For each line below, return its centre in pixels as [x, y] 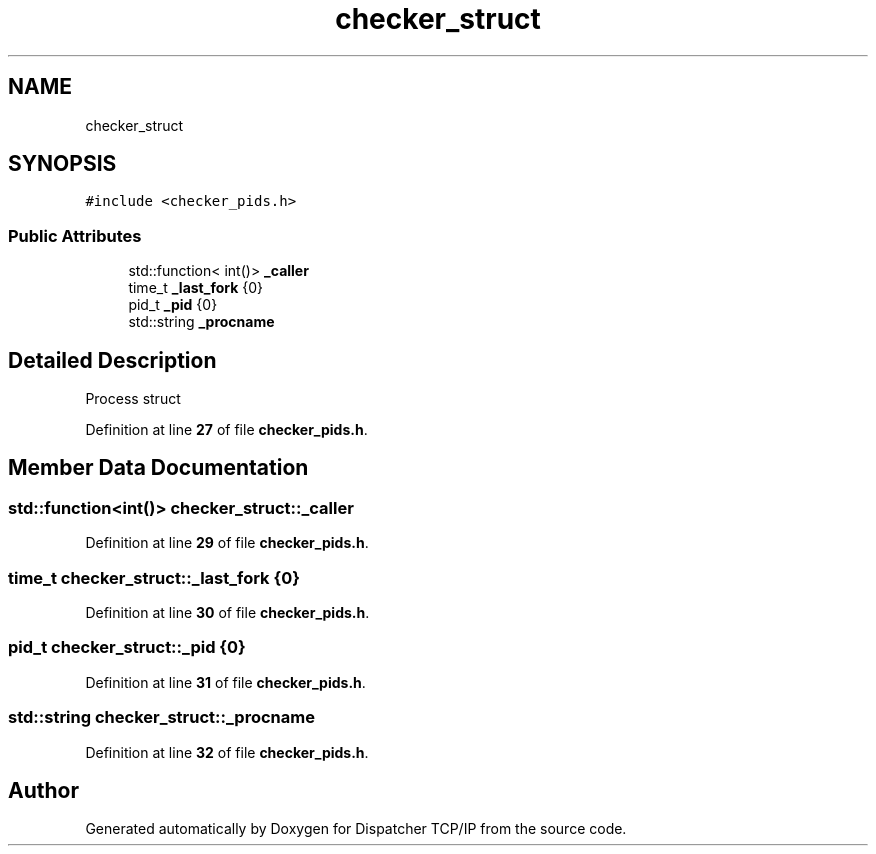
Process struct [133, 399]
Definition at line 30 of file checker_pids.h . [227, 612]
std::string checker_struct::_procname [161, 717]
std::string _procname [201, 322]
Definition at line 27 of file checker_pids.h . [226, 430]
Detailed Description [112, 360]
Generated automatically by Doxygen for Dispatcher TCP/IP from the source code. [356, 829]
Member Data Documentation [158, 468]
